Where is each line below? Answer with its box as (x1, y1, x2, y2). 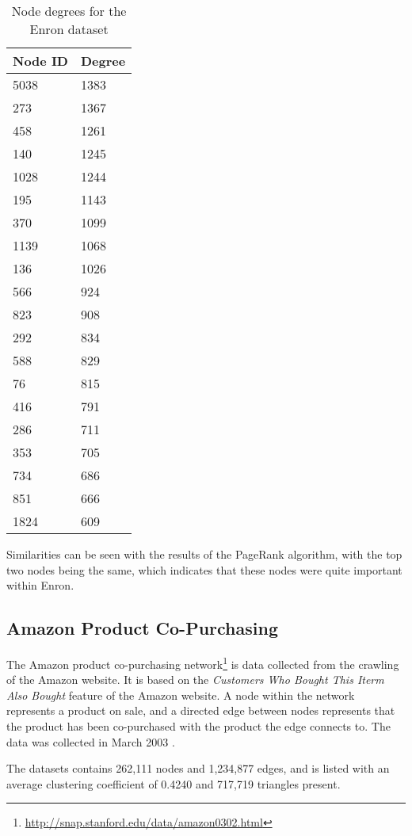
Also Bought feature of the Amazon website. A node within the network (6, 686, 355, 703)
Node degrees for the (11, 2, 127, 20)
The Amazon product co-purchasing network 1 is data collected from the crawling (6, 653, 399, 672)
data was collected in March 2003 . (6, 733, 175, 750)
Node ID (13, 52, 68, 70)
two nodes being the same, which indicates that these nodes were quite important (6, 561, 402, 578)
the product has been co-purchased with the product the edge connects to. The (6, 718, 391, 735)
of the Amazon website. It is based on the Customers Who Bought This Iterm (6, 671, 384, 688)
